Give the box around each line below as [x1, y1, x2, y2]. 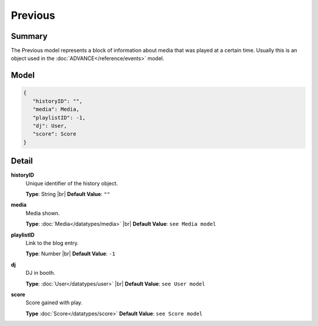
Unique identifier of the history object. [25, 179, 118, 187]
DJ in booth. [25, 270, 55, 277]
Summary [11, 31, 48, 41]
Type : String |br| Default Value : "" [25, 191, 111, 198]
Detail [11, 156, 34, 166]
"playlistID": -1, [32, 114, 86, 121]
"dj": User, [32, 122, 67, 129]
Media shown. [25, 209, 60, 217]
